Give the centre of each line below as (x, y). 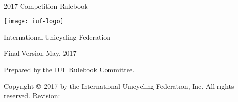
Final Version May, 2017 (40, 53)
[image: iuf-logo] (34, 22)
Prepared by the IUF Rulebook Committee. (69, 70)
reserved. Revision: (32, 95)
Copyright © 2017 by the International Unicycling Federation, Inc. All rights (119, 86)
